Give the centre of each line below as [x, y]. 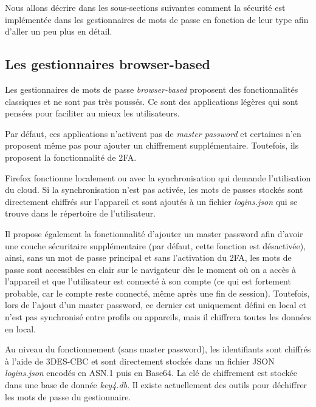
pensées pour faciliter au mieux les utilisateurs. [92, 113]
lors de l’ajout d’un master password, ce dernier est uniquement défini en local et [156, 305]
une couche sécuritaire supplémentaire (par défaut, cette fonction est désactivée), [156, 245]
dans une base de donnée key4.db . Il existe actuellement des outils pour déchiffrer [156, 385]
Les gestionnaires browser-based [108, 64]
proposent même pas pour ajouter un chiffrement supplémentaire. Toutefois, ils [152, 145]
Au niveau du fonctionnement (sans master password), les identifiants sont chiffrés [158, 349]
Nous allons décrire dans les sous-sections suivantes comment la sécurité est [145, 7]
